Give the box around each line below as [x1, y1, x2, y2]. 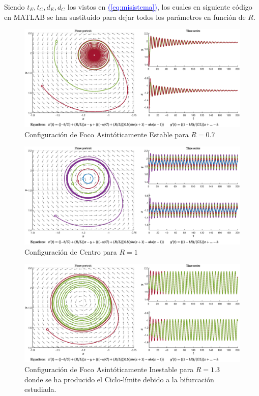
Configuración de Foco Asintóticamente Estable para [24, 129, 189, 139]
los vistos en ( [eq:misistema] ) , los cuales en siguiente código [67, 2, 252, 12]
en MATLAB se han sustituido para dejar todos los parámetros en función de [4, 11, 246, 22]
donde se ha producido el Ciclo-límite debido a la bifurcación [24, 374, 214, 384]
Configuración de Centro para [24, 246, 117, 257]
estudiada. [24, 384, 56, 394]
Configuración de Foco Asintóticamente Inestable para [24, 364, 194, 375]
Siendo [4, 2, 25, 12]
